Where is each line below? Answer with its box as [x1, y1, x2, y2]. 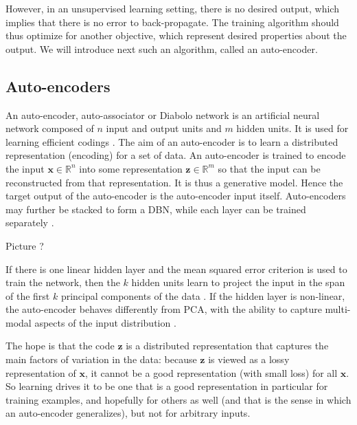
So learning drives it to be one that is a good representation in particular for [5, 379, 328, 393]
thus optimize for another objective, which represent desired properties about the [5, 28, 347, 43]
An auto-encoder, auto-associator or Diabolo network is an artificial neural [5, 107, 320, 122]
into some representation [79, 161, 183, 175]
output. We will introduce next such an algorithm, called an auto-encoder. [5, 41, 318, 56]
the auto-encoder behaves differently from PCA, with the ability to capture [5, 302, 322, 316]
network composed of [5, 121, 94, 135]
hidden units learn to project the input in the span [131, 275, 345, 290]
